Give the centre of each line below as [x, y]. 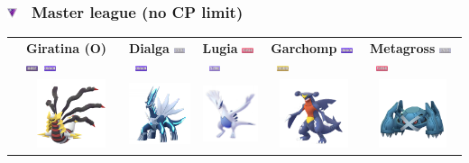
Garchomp [304, 47]
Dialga [149, 47]
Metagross [403, 47]
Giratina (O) [67, 47]
